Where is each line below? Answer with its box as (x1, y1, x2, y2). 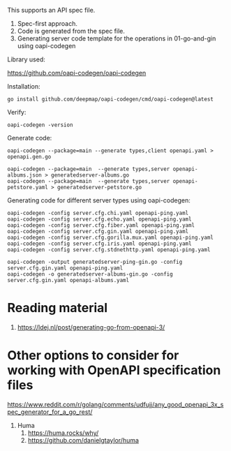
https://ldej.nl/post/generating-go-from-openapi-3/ (17, 323, 165, 331)
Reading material (7, 300, 108, 316)
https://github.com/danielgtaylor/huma (27, 436, 140, 444)
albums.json (7, 172, 42, 179)
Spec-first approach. (17, 20, 78, 27)
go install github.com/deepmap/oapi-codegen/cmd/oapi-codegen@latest (7, 96, 214, 103)
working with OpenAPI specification (7, 362, 221, 378)
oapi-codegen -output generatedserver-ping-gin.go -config (7, 258, 183, 265)
